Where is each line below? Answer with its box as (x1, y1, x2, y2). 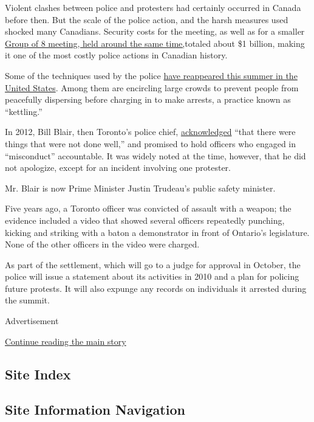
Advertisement (5, 314, 59, 327)
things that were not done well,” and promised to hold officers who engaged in (5, 137, 296, 150)
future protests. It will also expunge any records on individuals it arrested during (5, 282, 307, 294)
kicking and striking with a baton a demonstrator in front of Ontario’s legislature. (5, 226, 310, 238)
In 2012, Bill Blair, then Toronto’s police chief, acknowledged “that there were (5, 125, 296, 138)
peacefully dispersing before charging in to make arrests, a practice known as (5, 93, 291, 106)
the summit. (5, 294, 50, 306)
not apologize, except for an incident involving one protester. (5, 161, 231, 174)
